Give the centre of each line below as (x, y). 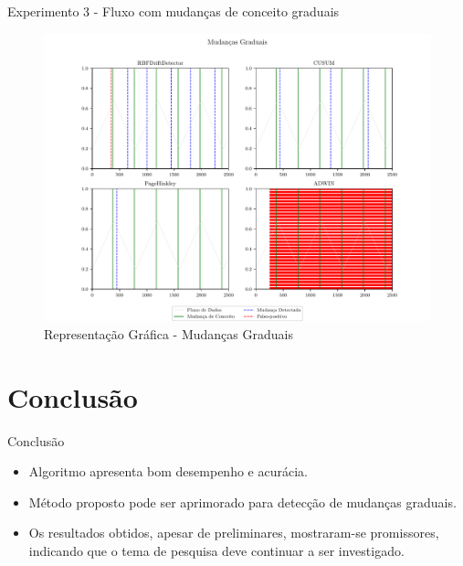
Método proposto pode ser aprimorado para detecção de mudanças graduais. (242, 502)
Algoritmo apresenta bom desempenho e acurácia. (168, 471)
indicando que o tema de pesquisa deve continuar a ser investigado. (216, 550)
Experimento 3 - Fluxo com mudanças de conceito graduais (174, 11)
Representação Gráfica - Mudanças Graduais (168, 333)
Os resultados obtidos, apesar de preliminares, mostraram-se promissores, (234, 533)
